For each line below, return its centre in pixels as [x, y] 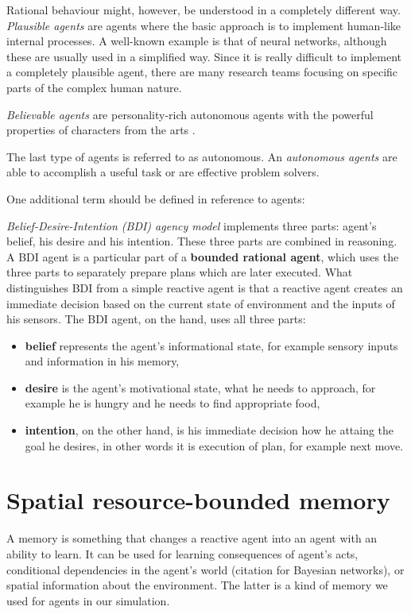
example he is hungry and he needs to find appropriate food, [173, 403]
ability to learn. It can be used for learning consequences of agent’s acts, [182, 553]
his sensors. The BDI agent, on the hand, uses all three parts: [156, 319]
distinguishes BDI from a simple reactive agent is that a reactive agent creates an [205, 287]
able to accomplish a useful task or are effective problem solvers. [163, 172]
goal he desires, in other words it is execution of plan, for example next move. [214, 445]
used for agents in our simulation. [88, 600]
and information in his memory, [102, 361]
